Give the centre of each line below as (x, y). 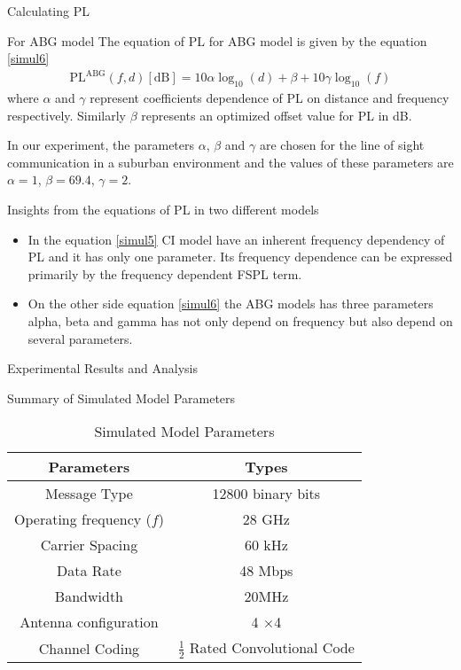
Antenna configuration (89, 622)
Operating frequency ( (83, 519)
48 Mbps (266, 571)
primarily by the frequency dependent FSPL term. (165, 273)
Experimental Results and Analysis (103, 368)
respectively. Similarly (66, 115)
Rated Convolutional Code (272, 648)
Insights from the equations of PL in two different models (163, 210)
